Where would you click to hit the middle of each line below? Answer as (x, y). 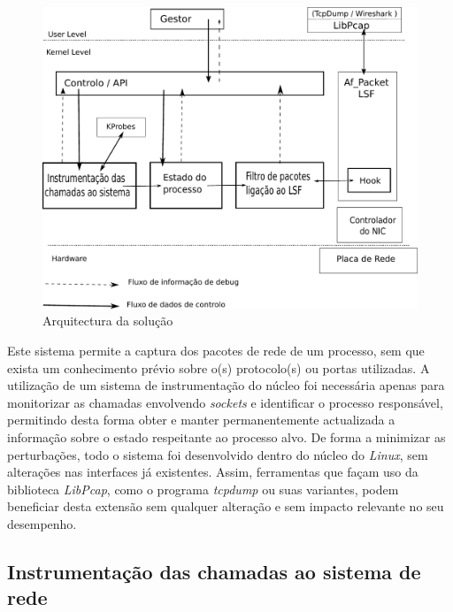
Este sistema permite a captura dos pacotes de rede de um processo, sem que (216, 350)
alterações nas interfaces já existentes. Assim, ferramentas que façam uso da (213, 472)
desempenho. (42, 523)
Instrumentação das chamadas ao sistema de (214, 571)
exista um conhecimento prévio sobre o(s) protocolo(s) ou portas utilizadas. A (219, 367)
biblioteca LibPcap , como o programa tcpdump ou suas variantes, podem (203, 489)
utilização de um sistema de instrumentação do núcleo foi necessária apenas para (226, 385)
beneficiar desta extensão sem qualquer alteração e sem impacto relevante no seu (226, 506)
